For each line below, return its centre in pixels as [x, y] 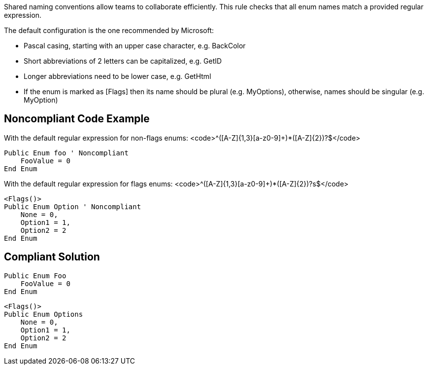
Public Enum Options [44, 314]
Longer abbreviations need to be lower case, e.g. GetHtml [117, 76]
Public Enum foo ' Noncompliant [66, 153]
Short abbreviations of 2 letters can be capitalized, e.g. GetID [123, 61]
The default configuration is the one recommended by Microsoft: [109, 30]
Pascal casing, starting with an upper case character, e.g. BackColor [135, 46]
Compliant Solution [52, 257]
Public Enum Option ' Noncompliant [73, 206]
